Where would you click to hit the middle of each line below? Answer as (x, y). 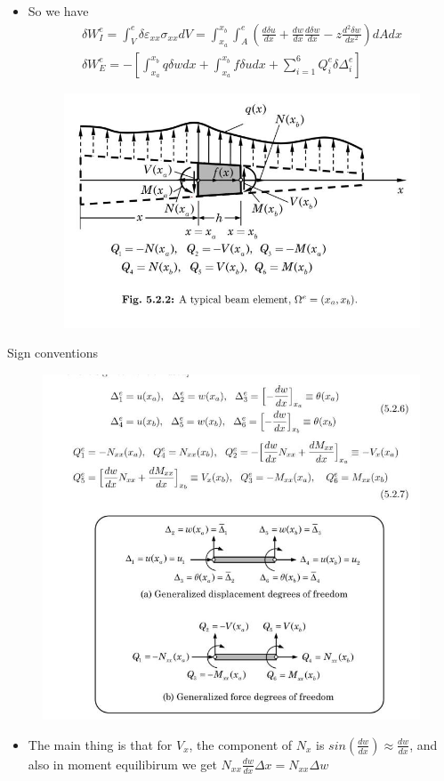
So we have (58, 11)
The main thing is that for (100, 744)
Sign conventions (52, 353)
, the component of (241, 744)
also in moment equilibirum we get (122, 764)
